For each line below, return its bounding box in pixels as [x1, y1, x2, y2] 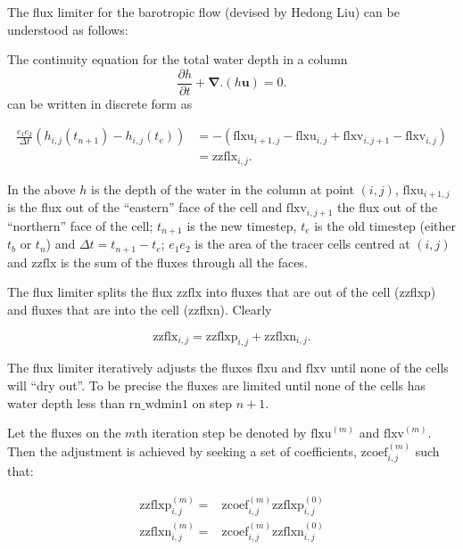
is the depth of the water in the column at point [91, 179, 354, 198]
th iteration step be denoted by [136, 423, 307, 442]
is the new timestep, [186, 216, 297, 234]
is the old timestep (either [314, 216, 457, 234]
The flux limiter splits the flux [7, 283, 173, 301]
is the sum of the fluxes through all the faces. [60, 252, 308, 271]
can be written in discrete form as [7, 94, 193, 112]
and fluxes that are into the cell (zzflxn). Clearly [7, 299, 272, 318]
